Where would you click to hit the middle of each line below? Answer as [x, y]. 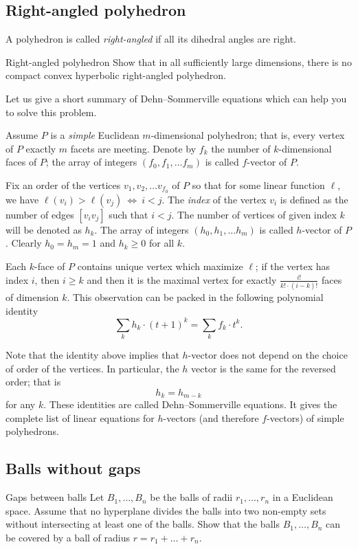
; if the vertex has [293, 266]
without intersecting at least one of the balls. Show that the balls [143, 524]
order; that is [33, 382]
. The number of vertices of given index [254, 214]
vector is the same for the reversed [264, 368]
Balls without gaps [73, 468]
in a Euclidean [303, 497]
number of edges [40, 214]
